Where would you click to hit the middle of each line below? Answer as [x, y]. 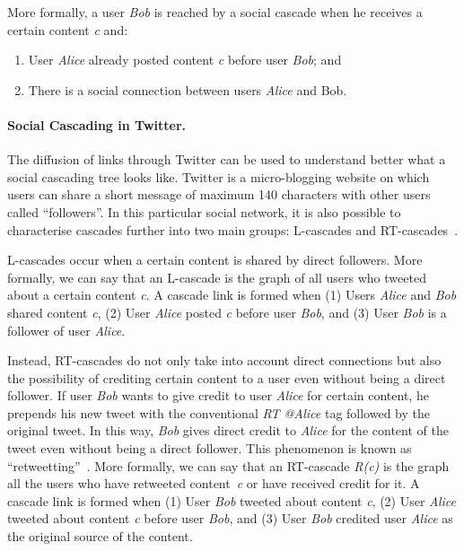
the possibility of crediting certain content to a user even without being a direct [227, 377]
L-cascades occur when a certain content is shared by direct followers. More [215, 260]
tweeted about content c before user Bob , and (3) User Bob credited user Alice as [230, 518]
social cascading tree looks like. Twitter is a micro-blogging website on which [219, 176]
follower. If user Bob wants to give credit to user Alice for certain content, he [218, 395]
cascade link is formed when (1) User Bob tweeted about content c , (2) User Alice [232, 500]
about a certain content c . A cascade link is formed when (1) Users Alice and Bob [232, 295]
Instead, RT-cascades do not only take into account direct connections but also [224, 360]
